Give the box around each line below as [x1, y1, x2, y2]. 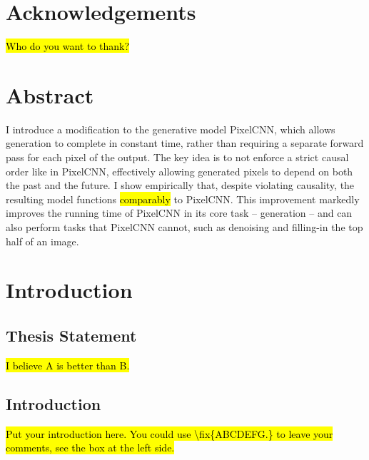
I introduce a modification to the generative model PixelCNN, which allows [6, 121, 335, 136]
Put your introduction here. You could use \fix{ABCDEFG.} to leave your [6, 426, 333, 441]
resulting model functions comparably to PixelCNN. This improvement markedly [6, 191, 360, 206]
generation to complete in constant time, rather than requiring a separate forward [6, 136, 364, 150]
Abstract [6, 80, 94, 109]
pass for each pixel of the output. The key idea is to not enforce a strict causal [6, 150, 349, 165]
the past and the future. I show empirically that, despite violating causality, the [6, 178, 355, 193]
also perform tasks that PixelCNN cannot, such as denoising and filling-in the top [6, 220, 363, 234]
